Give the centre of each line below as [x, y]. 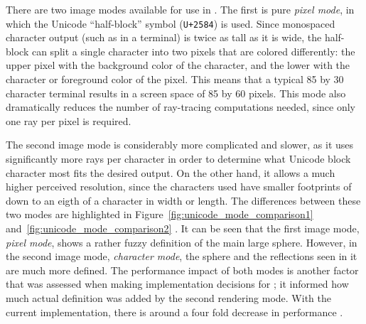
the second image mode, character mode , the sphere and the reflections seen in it [182, 256]
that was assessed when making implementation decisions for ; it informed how [177, 284]
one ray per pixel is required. [69, 120]
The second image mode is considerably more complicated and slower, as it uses [180, 145]
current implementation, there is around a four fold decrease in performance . [174, 312]
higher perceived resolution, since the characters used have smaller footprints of [179, 187]
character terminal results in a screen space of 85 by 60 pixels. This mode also [176, 93]
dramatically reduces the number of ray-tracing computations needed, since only [181, 107]
